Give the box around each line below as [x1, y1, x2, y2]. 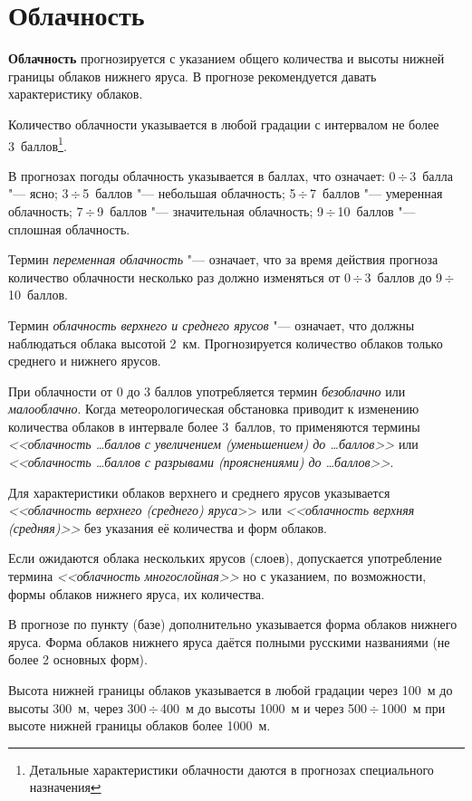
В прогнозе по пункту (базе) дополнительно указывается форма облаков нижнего [8, 615, 458, 634]
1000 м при [380, 698, 446, 717]
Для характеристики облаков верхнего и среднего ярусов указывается [8, 482, 390, 501]
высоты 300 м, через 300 [8, 698, 147, 717]
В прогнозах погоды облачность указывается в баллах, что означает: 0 [8, 166, 396, 185]
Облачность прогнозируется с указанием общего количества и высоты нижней [8, 49, 445, 68]
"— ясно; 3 [8, 184, 69, 203]
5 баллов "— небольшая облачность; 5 [82, 184, 296, 203]
